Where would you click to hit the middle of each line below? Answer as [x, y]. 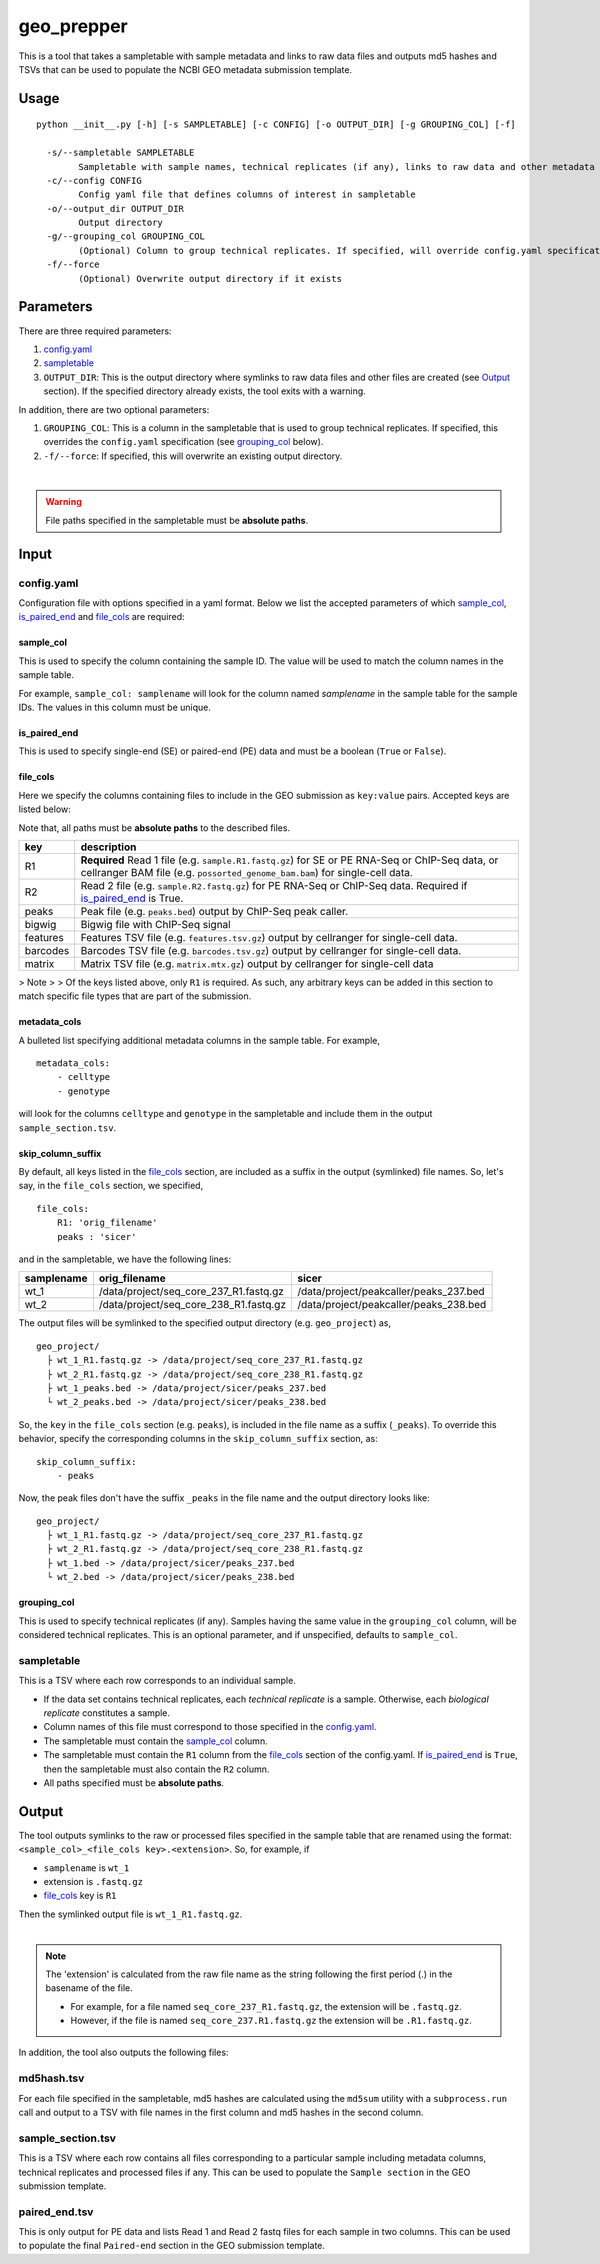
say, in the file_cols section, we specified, [111, 1186]
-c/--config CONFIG [94, 180]
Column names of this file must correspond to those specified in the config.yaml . [210, 1727]
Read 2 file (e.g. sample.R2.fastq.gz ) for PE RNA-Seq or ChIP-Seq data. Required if [274, 885]
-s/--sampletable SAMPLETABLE [120, 153]
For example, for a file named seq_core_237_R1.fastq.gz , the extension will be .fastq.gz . [266, 2006]
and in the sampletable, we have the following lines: [125, 1259]
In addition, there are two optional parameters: [114, 409]
